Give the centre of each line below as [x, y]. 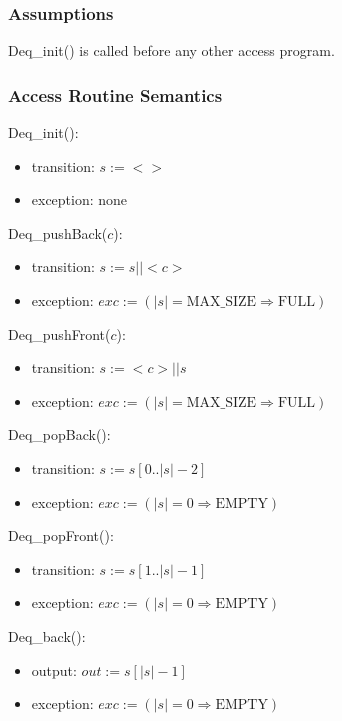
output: [54, 669]
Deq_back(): [47, 635]
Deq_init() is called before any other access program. [171, 50]
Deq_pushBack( [58, 232]
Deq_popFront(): [61, 535]
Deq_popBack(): [59, 434]
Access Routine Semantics [115, 94]
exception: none [79, 199]
